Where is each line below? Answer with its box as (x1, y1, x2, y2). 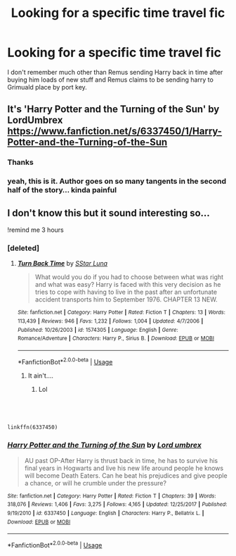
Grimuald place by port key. (7, 82, 88, 91)
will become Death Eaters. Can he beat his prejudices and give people (24, 471, 228, 480)
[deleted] (7, 243, 40, 253)
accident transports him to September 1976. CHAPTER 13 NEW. (34, 295, 218, 304)
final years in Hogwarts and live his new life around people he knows (24, 464, 223, 472)
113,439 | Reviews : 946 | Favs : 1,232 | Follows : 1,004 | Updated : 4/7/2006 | (17, 317, 204, 325)
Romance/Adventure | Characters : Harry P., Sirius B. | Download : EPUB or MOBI (17, 335, 214, 342)
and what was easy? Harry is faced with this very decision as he (34, 280, 221, 289)
